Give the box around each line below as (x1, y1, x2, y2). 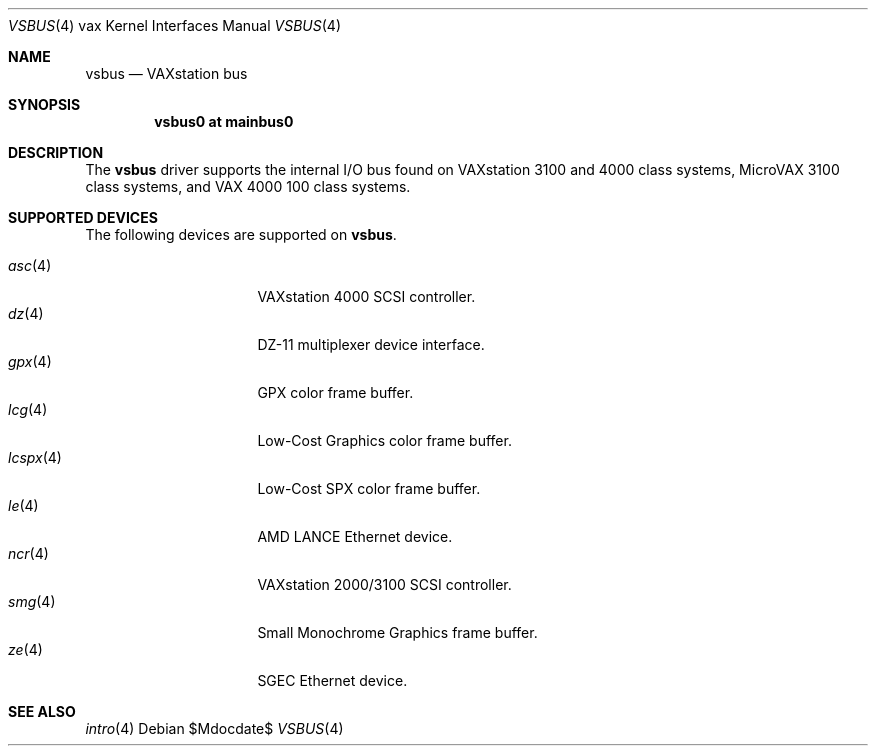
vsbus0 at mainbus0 (154, 113, 294, 130)
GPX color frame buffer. (257, 384, 414, 401)
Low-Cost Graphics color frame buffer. (257, 432, 512, 449)
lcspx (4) (8, 449, 62, 466)
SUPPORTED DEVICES (8, 209, 158, 226)
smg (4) (8, 593, 56, 610)
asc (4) (8, 257, 52, 274)
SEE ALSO (8, 703, 76, 720)
